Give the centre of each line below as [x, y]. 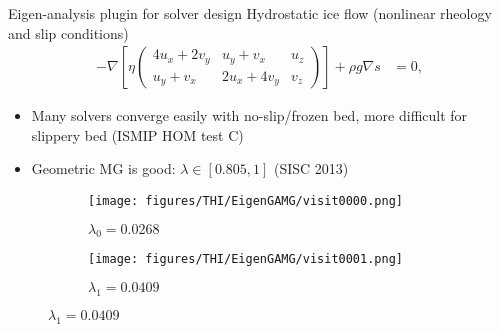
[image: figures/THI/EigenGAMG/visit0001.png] [245, 259]
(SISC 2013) [311, 168]
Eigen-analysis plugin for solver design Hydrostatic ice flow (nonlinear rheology [250, 13]
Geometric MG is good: [103, 168]
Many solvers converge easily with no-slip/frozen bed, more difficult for [249, 115]
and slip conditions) [68, 32]
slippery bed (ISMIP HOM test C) [137, 134]
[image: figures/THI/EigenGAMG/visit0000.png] [245, 201]
